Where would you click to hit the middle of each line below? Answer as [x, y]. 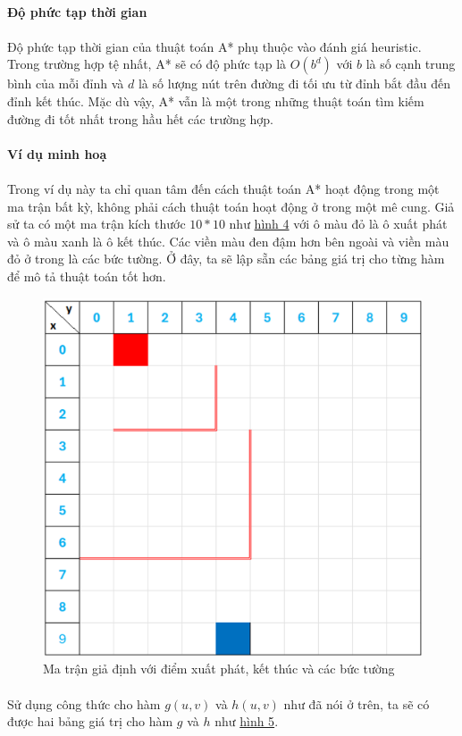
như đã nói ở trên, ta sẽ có [357, 703]
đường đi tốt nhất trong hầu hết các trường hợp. [141, 118]
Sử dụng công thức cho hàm [84, 703]
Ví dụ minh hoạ [57, 153]
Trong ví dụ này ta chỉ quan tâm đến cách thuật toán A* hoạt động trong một [223, 188]
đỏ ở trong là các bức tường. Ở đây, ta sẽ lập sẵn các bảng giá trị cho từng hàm [226, 259]
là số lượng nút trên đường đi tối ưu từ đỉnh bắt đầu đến [294, 84]
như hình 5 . [247, 721]
